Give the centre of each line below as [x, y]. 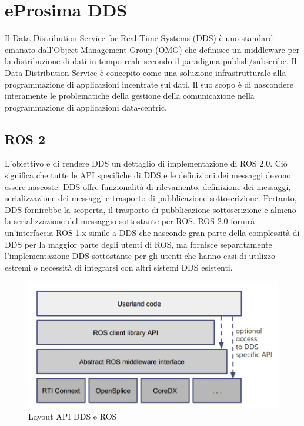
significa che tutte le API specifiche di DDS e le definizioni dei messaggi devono [148, 175]
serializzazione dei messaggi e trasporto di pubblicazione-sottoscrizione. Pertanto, [151, 198]
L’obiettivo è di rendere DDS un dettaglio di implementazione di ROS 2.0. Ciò [146, 163]
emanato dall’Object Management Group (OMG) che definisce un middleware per [152, 49]
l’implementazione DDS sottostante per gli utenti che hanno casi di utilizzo [140, 256]
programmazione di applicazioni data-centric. [86, 107]
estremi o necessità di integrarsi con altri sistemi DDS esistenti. [119, 267]
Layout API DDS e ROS [73, 416]
